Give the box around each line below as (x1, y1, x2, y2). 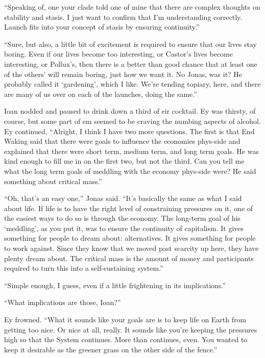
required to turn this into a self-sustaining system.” (4, 263, 163, 273)
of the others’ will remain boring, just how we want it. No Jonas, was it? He (4, 68, 243, 79)
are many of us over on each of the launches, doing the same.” (4, 88, 197, 99)
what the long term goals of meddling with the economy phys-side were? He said (4, 165, 256, 176)
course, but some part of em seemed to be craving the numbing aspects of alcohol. (4, 115, 261, 126)
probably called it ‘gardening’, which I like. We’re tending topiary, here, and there (4, 79, 261, 89)
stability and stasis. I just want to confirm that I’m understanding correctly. (4, 11, 243, 22)
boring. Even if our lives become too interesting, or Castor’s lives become (4, 48, 233, 59)
